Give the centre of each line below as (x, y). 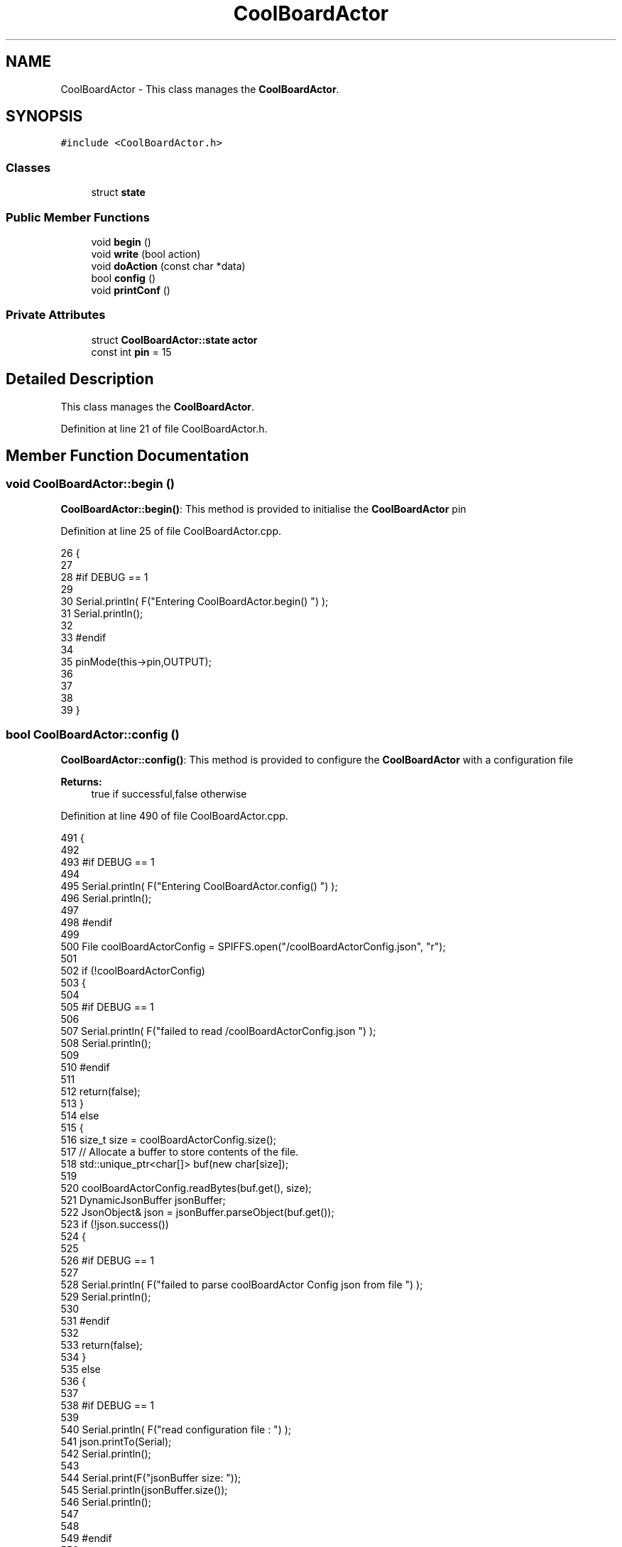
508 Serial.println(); (106, 1043)
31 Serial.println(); (102, 613)
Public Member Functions (78, 217)
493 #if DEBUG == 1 (108, 862)
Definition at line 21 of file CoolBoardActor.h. (164, 428)
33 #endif (83, 637)
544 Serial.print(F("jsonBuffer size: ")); (151, 1477)
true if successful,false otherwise (169, 793)
